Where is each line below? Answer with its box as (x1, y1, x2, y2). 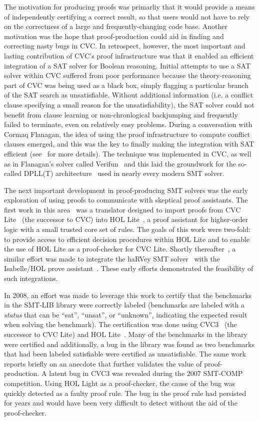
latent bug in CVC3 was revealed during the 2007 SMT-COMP (49, 368, 243, 378)
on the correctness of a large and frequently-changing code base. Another (4, 21, 227, 31)
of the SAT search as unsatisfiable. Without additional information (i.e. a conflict (4, 89, 253, 100)
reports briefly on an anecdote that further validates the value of (4, 358, 202, 368)
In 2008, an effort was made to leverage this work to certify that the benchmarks (4, 289, 252, 300)
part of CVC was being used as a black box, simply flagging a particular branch (4, 79, 248, 90)
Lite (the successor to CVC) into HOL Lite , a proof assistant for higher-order (4, 214, 248, 224)
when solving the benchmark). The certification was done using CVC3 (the (4, 319, 237, 329)
